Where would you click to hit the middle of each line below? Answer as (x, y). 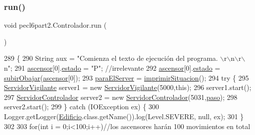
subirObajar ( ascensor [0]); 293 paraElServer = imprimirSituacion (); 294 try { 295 (127, 77)
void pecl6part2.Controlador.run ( (55, 25)
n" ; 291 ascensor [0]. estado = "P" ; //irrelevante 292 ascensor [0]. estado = (112, 68)
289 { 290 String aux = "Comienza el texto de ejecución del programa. (111, 58)
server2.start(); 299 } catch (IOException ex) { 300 (82, 107)
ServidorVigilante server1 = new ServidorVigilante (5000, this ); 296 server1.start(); (128, 87)
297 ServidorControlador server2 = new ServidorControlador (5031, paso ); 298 (121, 97)
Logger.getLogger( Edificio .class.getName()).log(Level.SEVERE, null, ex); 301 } (124, 116)
